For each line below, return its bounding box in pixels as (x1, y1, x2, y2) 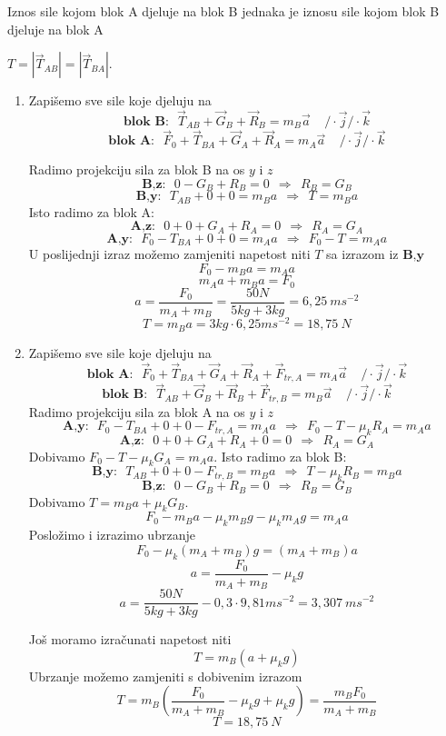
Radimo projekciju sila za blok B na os (28, 160, 245, 179)
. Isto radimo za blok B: (213, 446, 347, 465)
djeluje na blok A (7, 19, 104, 38)
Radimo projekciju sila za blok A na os (28, 402, 245, 421)
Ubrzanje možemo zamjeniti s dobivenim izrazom (28, 666, 302, 685)
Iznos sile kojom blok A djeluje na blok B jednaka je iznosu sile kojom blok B (7, 2, 440, 20)
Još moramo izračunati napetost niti (28, 630, 232, 649)
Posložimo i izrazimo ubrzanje (28, 525, 195, 544)
